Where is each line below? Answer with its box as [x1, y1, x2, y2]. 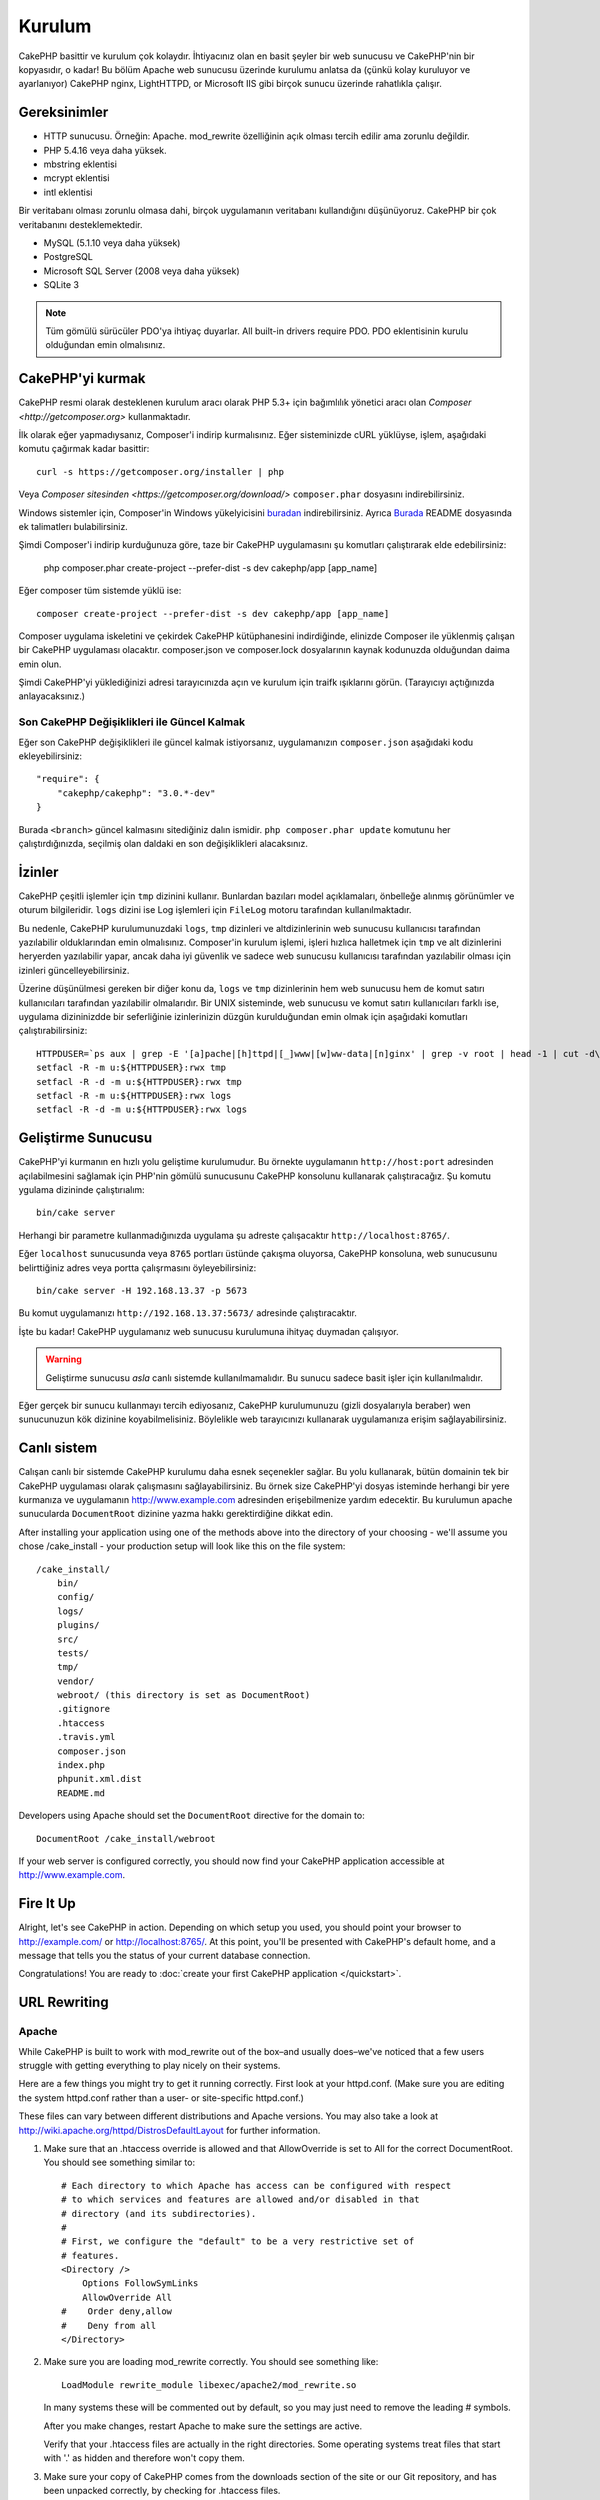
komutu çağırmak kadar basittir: [18, 443, 150, 455]
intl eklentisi [43, 186, 93, 198]
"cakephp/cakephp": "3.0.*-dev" [56, 787, 216, 799]
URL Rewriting [18, 1994, 109, 2011]
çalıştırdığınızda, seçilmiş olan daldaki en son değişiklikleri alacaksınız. [18, 837, 309, 849]
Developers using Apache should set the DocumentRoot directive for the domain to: [18, 1810, 365, 1822]
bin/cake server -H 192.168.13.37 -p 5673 [36, 1285, 248, 1296]
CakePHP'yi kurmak [18, 370, 146, 387]
